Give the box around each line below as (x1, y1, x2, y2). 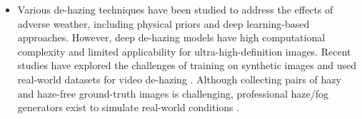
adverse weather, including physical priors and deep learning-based (17, 16, 310, 31)
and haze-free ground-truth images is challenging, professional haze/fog (17, 86, 329, 100)
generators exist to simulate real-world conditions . (17, 100, 240, 115)
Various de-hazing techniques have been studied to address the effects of (17, 2, 333, 16)
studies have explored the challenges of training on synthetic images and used (17, 58, 356, 73)
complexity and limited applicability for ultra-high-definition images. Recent (17, 43, 351, 58)
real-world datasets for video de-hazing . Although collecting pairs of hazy (17, 71, 341, 86)
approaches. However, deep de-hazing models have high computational (17, 30, 326, 45)
